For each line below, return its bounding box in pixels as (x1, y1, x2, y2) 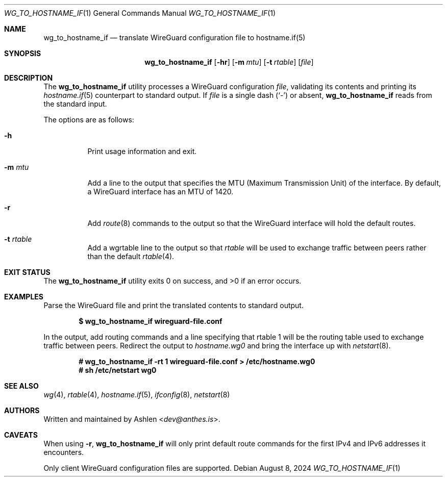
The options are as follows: (43, 115, 134, 124)
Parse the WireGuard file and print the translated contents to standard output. (43, 301, 304, 310)
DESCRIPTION (4, 73, 53, 82)
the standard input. (43, 99, 107, 108)
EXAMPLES (4, 292, 43, 301)
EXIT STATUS (4, 268, 51, 276)
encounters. (43, 448, 84, 457)
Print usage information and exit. (87, 147, 197, 156)
